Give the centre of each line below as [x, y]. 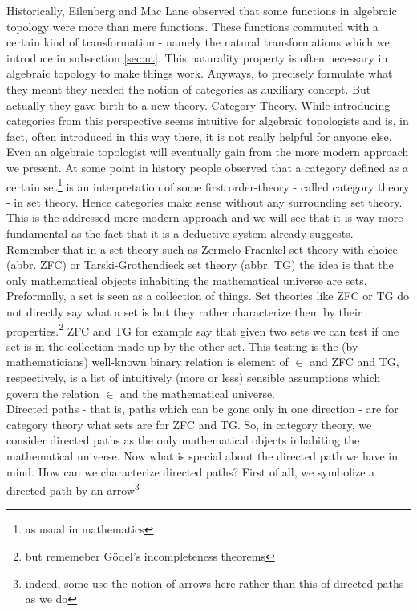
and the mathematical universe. [198, 393]
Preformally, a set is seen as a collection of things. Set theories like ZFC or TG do [208, 296]
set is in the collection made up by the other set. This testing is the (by [182, 346]
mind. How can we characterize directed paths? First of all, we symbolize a [191, 471]
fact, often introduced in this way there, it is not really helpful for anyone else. [199, 136]
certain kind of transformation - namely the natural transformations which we [198, 42]
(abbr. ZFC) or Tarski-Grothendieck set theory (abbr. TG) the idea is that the [200, 265]
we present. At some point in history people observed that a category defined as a [208, 167]
